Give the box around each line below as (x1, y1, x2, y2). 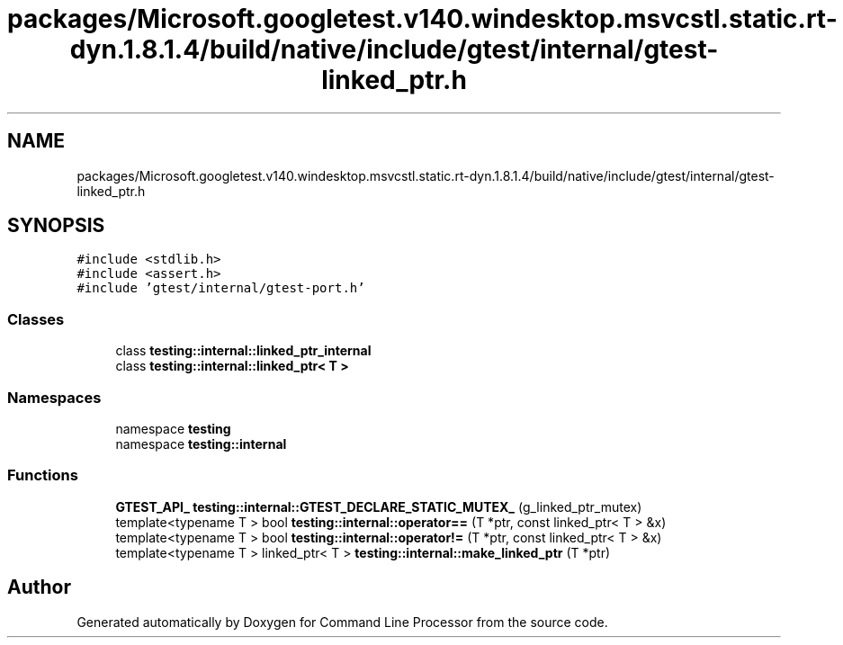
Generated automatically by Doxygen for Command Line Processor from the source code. (76, 614, 608, 630)
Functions (7, 466, 78, 485)
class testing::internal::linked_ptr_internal (115, 343, 372, 359)
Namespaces (7, 388, 102, 407)
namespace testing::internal (115, 435, 287, 452)
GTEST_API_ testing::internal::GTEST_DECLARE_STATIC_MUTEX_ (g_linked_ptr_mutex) (115, 498, 642, 515)
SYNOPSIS (7, 214, 105, 237)
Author (7, 576, 71, 599)
